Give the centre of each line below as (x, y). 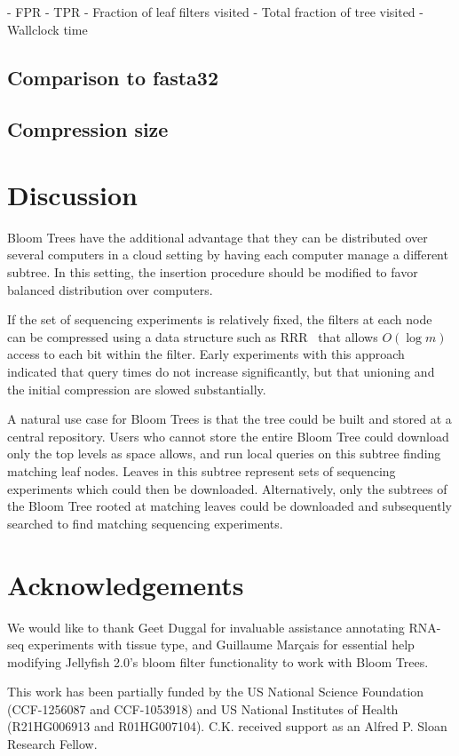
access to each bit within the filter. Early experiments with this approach (206, 354)
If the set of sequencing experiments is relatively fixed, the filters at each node (220, 319)
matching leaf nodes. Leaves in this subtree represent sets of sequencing (202, 471)
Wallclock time (47, 29)
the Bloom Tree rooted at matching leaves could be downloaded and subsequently (229, 506)
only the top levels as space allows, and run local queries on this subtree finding (224, 454)
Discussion (72, 194)
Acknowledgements (126, 584)
